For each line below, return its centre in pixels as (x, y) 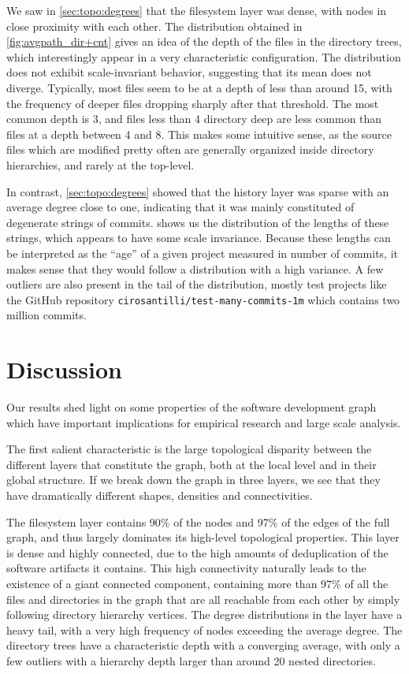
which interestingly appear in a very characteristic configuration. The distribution (204, 56)
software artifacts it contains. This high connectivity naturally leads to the (186, 568)
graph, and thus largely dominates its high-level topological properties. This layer (203, 537)
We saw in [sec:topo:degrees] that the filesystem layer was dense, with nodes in (197, 10)
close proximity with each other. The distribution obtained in (154, 26)
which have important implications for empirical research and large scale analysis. (204, 422)
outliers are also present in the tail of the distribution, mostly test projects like (197, 284)
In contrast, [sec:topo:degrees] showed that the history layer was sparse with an (198, 191)
